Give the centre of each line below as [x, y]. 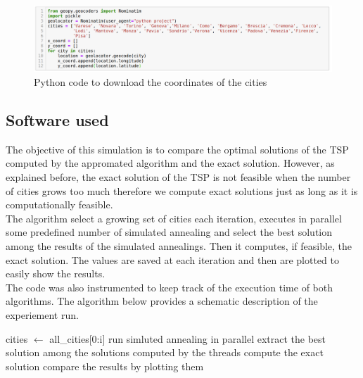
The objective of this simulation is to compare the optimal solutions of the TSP [177, 149]
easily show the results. [56, 273]
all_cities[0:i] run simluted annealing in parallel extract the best [188, 338]
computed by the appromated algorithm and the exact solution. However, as [170, 163]
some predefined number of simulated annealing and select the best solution [169, 232]
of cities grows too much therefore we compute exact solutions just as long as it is [182, 190]
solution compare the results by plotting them [105, 366]
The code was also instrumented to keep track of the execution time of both [169, 287]
